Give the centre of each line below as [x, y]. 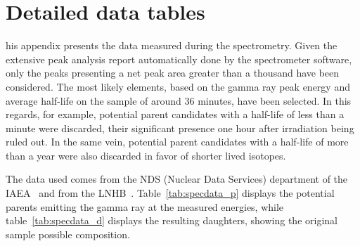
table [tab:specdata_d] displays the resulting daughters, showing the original [172, 220]
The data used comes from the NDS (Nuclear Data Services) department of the [177, 179]
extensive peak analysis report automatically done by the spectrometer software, [179, 59]
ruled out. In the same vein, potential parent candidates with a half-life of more [177, 142]
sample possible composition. [68, 234]
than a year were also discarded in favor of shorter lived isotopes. [146, 155]
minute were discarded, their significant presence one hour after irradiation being [180, 128]
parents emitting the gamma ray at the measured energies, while [145, 206]
